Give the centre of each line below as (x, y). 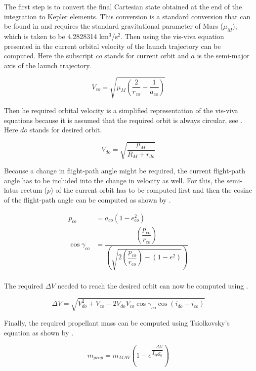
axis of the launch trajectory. (48, 65)
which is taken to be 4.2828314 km (57, 36)
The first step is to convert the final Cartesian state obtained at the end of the (123, 6)
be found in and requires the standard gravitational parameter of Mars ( (114, 26)
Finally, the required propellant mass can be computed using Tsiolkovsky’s (117, 323)
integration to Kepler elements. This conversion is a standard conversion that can (127, 16)
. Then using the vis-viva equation (172, 36)
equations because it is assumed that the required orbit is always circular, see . (123, 120)
